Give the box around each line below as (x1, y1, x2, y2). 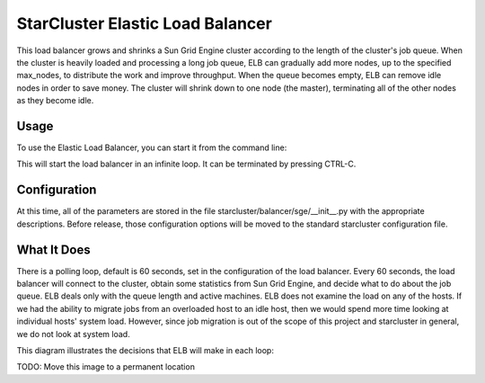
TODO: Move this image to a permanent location (16, 361, 195, 372)
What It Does (16, 242, 91, 257)
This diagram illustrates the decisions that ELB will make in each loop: (16, 344, 274, 355)
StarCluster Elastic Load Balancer (16, 13, 273, 33)
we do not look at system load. (16, 328, 130, 339)
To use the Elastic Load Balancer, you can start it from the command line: (16, 142, 287, 153)
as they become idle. (16, 95, 94, 106)
